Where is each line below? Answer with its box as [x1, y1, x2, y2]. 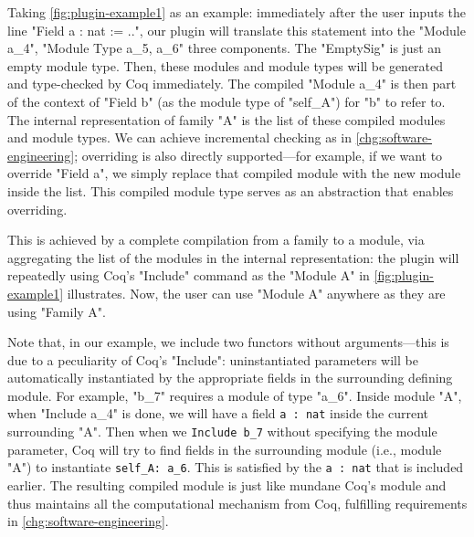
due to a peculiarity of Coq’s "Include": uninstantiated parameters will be [7, 350, 418, 369]
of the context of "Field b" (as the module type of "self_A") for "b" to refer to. [7, 91, 446, 111]
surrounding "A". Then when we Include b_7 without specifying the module [7, 422, 437, 441]
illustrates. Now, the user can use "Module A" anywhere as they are [67, 283, 446, 302]
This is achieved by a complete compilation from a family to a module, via [7, 230, 425, 249]
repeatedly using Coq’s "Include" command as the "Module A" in [7, 266, 370, 285]
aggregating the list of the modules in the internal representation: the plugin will [7, 247, 459, 267]
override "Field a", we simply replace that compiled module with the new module [7, 163, 461, 183]
